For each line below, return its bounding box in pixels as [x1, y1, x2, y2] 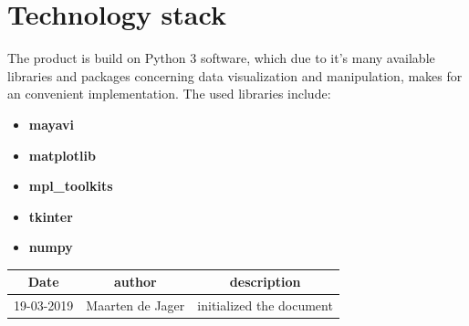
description [229, 272, 301, 291]
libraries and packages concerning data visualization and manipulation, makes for [7, 66, 463, 85]
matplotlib [28, 145, 96, 164]
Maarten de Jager [86, 296, 185, 315]
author [113, 272, 157, 291]
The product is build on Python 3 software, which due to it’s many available [7, 48, 435, 68]
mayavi [28, 114, 74, 133]
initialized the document [197, 296, 333, 315]
